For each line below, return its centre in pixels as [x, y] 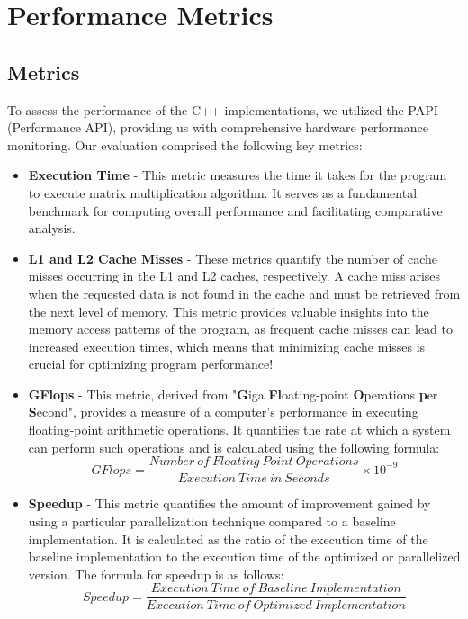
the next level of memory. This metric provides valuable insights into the [229, 311]
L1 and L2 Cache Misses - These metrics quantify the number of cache [233, 258]
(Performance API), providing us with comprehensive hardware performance [218, 127]
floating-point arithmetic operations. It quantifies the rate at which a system [239, 430]
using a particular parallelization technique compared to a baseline [212, 520]
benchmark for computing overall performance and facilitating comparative [235, 210]
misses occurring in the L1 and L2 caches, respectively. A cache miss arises [234, 276]
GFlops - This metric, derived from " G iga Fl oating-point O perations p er [233, 394]
